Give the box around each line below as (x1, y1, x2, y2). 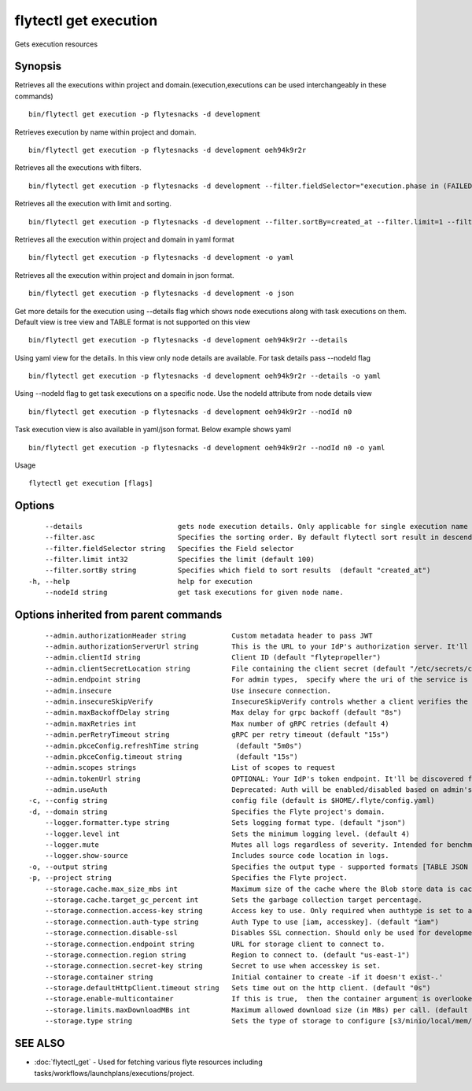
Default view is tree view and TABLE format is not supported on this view (14, 317, 251, 327)
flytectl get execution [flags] (28, 479, 153, 488)
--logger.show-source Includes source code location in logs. (44, 851, 389, 860)
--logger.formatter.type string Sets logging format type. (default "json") (44, 819, 407, 827)
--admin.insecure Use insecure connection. (44, 686, 332, 695)
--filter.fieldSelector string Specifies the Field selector (44, 544, 294, 553)
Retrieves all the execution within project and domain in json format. (14, 270, 235, 279)
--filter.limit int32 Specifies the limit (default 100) (44, 555, 315, 564)
